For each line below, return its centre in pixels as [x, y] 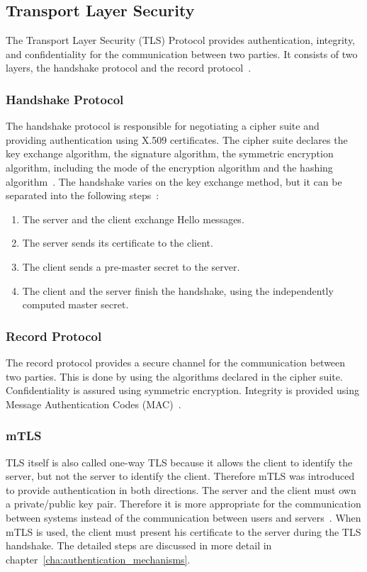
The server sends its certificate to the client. [118, 243]
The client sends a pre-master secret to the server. [131, 266]
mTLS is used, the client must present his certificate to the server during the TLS [183, 531]
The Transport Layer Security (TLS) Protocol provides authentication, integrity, [181, 40]
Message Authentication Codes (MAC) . [94, 404]
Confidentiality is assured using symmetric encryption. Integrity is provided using [182, 390]
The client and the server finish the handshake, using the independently [178, 290]
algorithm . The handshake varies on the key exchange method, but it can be [174, 181]
